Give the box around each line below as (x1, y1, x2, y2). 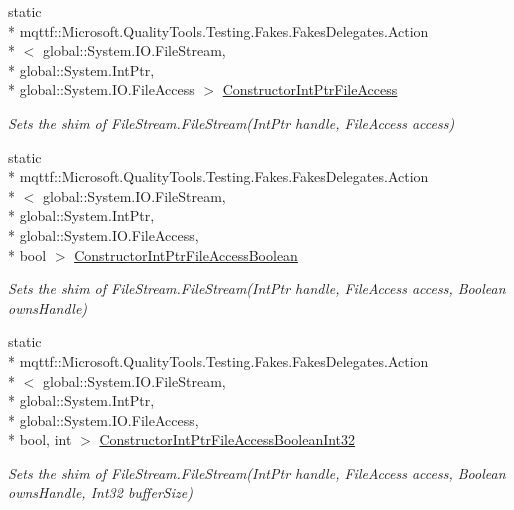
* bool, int (8, 429, 72, 450)
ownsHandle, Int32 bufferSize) (8, 482, 193, 503)
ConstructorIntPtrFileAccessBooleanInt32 (99, 429, 356, 450)
